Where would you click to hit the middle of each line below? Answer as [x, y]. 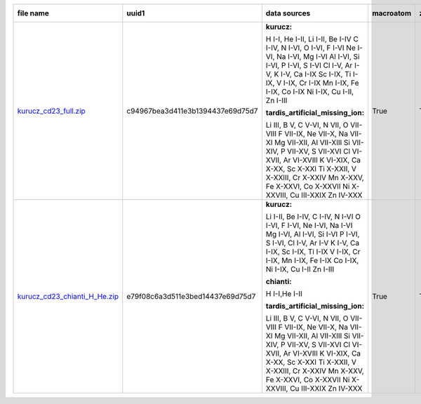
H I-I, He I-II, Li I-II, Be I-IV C [312, 39]
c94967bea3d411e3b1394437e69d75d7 [192, 111]
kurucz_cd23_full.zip [51, 111]
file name [33, 13]
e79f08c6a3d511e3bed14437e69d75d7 [191, 296]
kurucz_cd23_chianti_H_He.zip [68, 296]
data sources [288, 13]
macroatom [392, 13]
